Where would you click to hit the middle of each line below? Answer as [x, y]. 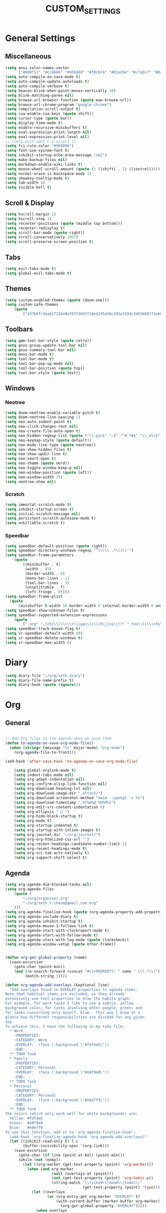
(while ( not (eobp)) [39, 1160]
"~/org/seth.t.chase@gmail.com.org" [61, 903]
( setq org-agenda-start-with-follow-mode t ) [52, 935]
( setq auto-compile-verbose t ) [37, 86]
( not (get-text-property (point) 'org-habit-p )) [103, 1178]
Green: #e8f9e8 [26, 1123]
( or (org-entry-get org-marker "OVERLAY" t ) [94, 1196]
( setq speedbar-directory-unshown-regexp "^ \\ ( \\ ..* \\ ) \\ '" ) [69, 551]
